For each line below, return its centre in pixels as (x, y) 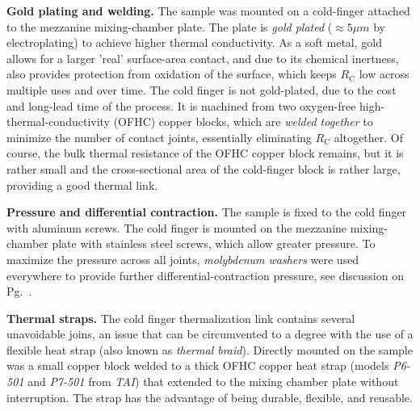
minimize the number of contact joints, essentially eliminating (159, 137)
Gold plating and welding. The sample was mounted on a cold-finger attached (208, 10)
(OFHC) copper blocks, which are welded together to (243, 122)
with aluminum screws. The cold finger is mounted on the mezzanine (177, 227)
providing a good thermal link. (82, 185)
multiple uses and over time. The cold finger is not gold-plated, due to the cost (202, 89)
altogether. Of (368, 137)
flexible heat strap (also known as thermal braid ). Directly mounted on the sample (210, 349)
